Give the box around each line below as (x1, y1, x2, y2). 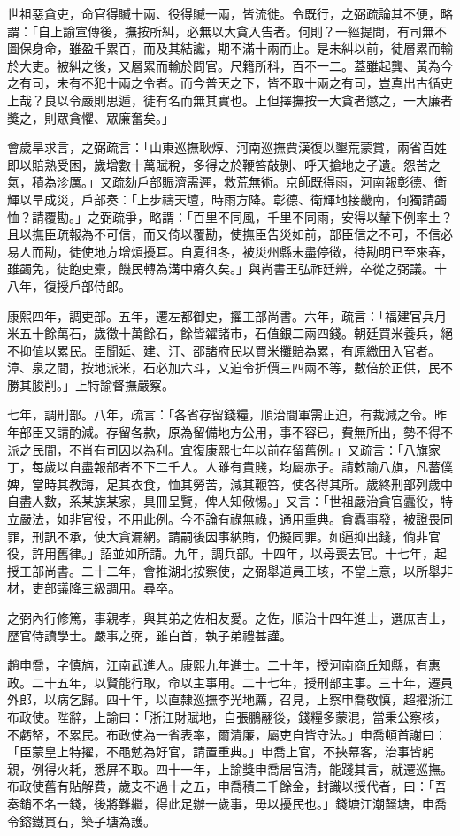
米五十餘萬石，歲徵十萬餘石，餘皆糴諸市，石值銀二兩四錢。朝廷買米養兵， (7, 324, 441, 342)
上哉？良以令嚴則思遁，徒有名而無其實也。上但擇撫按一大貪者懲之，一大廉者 (7, 90, 453, 109)
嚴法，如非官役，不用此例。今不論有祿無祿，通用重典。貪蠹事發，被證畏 (19, 510, 441, 528)
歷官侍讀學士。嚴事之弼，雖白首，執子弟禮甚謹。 (7, 625, 292, 644)
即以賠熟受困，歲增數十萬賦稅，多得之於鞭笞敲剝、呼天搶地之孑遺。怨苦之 (7, 155, 441, 173)
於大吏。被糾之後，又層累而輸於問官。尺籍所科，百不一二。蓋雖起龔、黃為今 (7, 56, 453, 74)
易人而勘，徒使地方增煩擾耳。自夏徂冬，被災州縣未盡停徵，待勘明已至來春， (7, 242, 453, 260)
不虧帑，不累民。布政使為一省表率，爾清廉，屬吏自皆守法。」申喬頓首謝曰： (7, 725, 447, 743)
